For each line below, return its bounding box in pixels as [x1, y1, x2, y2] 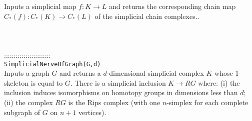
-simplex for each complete [166, 97, 248, 107]
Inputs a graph [4, 68, 49, 78]
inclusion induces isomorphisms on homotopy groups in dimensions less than [4, 87, 238, 98]
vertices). [78, 107, 106, 117]
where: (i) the [198, 77, 240, 88]
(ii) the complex [4, 97, 53, 107]
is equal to [30, 77, 63, 88]
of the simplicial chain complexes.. [94, 10, 199, 21]
